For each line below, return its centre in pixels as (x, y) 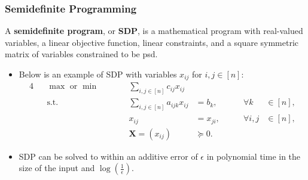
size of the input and (57, 168)
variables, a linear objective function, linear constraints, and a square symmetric (152, 42)
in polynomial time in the (254, 156)
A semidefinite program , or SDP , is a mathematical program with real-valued (154, 31)
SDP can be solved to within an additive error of (108, 156)
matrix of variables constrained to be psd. (81, 54)
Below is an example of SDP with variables (98, 74)
